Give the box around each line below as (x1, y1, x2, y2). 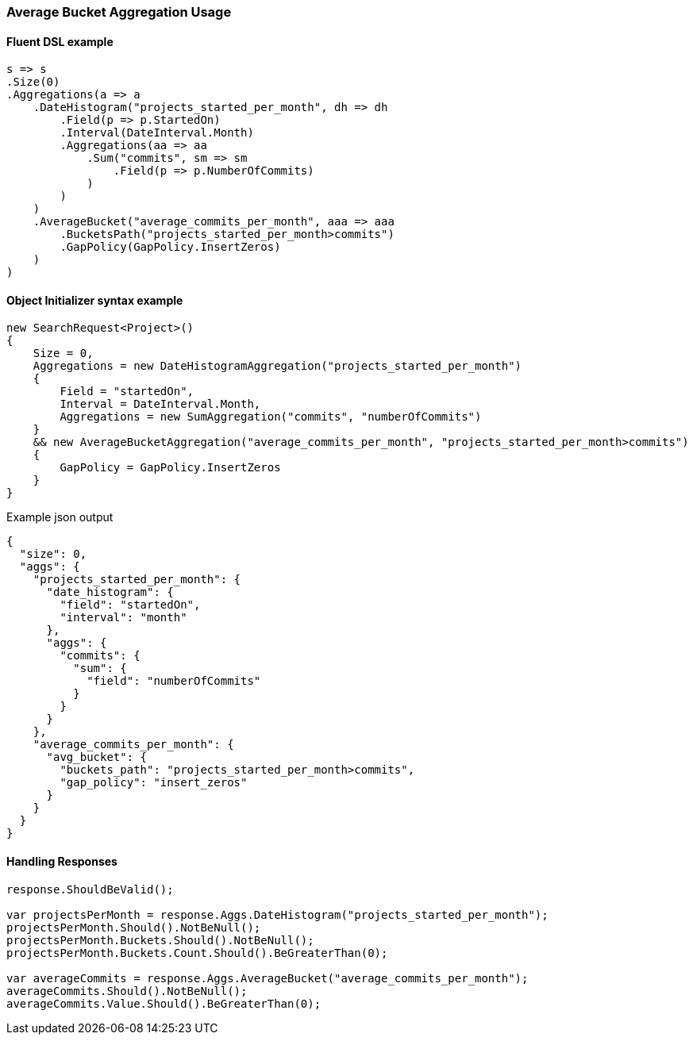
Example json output (6, 510, 114, 524)
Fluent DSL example (6, 34, 114, 48)
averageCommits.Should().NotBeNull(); (6, 984, 248, 997)
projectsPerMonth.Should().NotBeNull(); (6, 920, 261, 934)
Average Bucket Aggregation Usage (6, 4, 232, 20)
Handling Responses (6, 855, 117, 869)
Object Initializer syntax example (6, 293, 183, 307)
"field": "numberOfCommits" (87, 674, 261, 688)
